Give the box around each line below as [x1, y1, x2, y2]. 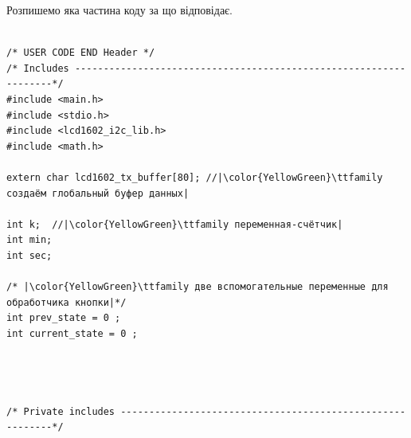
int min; [6, 234, 53, 246]
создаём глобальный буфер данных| [6, 187, 190, 199]
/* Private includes [6, 405, 115, 417]
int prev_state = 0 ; [6, 312, 121, 324]
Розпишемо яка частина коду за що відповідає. [6, 2, 233, 18]
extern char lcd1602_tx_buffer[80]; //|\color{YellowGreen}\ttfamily [6, 171, 383, 183]
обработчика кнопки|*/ [6, 296, 127, 308]
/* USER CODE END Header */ [6, 47, 155, 59]
